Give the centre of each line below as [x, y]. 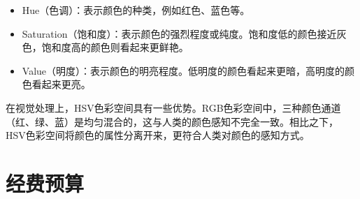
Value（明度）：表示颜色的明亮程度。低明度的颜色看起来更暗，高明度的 [183, 70]
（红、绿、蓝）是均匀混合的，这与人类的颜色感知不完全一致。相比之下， [172, 121]
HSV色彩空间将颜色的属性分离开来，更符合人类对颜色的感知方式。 [158, 135]
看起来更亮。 [61, 84]
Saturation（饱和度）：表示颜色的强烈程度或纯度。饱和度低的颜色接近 [179, 33]
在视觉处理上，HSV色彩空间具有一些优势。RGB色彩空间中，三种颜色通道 [173, 107]
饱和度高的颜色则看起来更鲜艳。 [115, 47]
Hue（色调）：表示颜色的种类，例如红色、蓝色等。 [136, 10]
